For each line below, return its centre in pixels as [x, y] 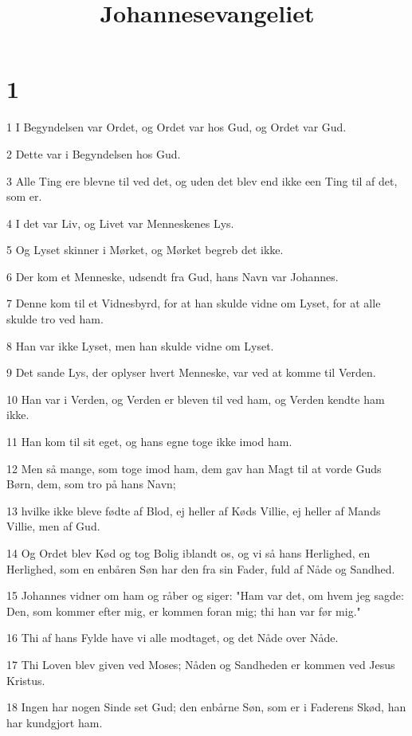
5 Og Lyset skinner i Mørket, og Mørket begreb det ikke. [145, 250]
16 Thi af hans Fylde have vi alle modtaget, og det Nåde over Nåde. [173, 638]
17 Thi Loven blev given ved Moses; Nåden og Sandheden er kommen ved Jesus [201, 664]
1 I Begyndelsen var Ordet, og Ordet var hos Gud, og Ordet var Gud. [177, 127]
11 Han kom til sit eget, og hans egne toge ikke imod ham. [149, 442]
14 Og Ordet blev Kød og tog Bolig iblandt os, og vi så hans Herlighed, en [188, 553]
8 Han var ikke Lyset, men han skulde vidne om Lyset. [140, 345]
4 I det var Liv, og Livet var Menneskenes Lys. [120, 223]
